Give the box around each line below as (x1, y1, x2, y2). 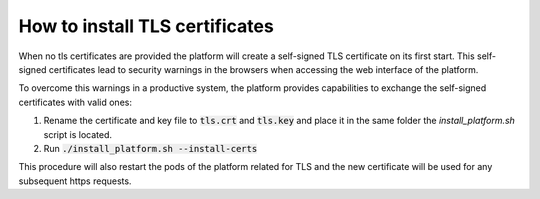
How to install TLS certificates (18, 15, 274, 37)
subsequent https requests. (18, 175, 132, 187)
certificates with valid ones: (18, 96, 132, 108)
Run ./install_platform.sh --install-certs (43, 142, 258, 154)
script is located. (43, 128, 112, 140)
